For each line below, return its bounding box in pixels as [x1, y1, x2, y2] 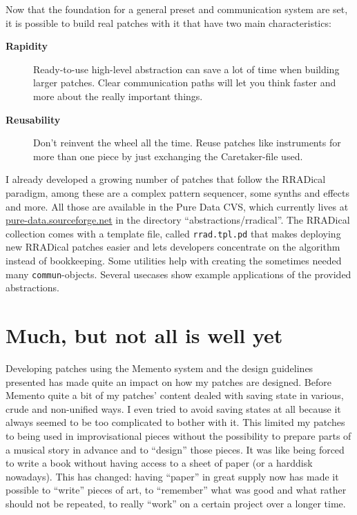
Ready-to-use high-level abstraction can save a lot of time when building [33, 61, 340, 76]
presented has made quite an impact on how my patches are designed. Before [6, 374, 331, 389]
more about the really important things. [33, 88, 203, 103]
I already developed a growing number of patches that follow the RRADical [6, 172, 326, 186]
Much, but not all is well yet [6, 321, 283, 349]
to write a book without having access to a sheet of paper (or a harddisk [6, 456, 313, 470]
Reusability [6, 112, 61, 126]
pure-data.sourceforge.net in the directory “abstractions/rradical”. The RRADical [6, 213, 350, 227]
